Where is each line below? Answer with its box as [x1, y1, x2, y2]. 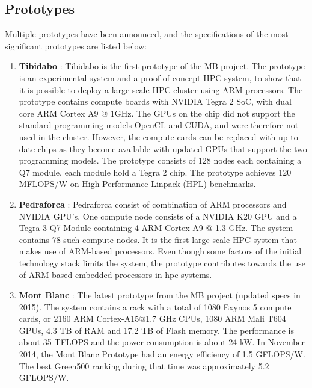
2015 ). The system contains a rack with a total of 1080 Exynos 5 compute [19, 300, 292, 313]
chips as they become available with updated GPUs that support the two [37, 142, 307, 155]
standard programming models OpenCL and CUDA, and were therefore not [19, 119, 299, 131]
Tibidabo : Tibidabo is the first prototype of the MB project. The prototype [19, 60, 305, 72]
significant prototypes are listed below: [5, 39, 147, 52]
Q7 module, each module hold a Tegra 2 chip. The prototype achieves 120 [19, 165, 292, 178]
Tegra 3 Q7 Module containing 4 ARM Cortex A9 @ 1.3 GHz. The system [19, 221, 293, 234]
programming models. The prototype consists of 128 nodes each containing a [19, 154, 302, 167]
